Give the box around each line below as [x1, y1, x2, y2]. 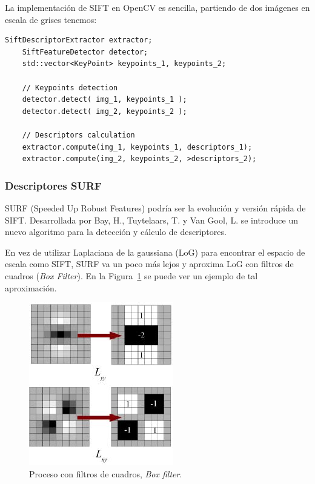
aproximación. [5, 281, 57, 294]
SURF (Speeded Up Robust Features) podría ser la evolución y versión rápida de [5, 201, 306, 214]
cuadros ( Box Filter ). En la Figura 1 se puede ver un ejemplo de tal [5, 269, 258, 282]
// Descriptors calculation [22, 130, 135, 139]
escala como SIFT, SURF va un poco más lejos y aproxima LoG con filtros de [5, 257, 294, 270]
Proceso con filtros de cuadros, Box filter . [29, 467, 182, 480]
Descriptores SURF [5, 177, 102, 193]
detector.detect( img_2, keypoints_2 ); [22, 107, 187, 116]
